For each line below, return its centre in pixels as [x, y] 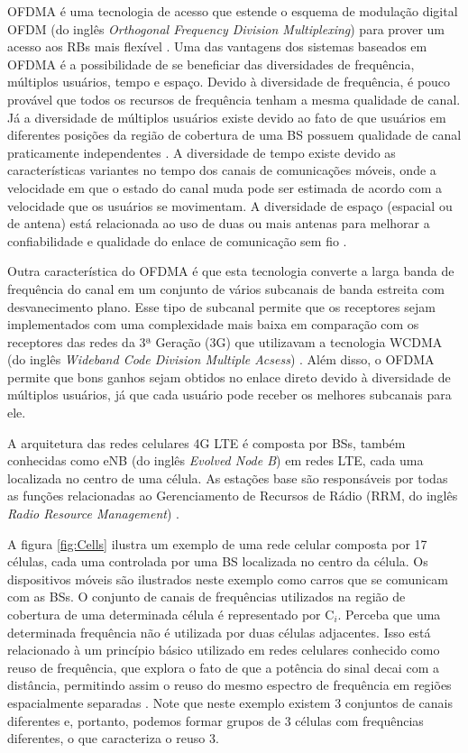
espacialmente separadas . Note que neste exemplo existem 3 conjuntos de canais [230, 702]
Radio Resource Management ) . [94, 514]
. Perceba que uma [389, 614]
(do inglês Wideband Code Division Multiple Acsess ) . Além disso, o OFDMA [221, 359]
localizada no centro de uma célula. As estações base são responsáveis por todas [228, 478]
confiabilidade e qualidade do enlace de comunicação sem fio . [177, 240]
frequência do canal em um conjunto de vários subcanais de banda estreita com [226, 288]
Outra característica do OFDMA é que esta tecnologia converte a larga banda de [231, 271]
